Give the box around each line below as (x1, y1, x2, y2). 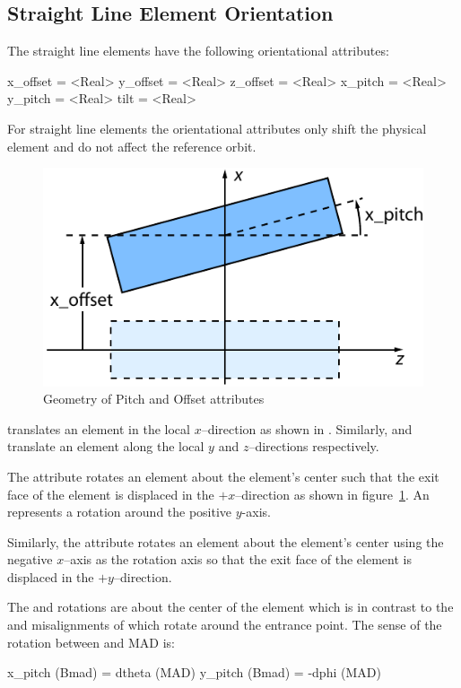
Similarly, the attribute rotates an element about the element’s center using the (7, 532, 444, 551)
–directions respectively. (248, 437, 379, 456)
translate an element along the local (7, 437, 204, 456)
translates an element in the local (7, 419, 190, 438)
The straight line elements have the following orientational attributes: (7, 41, 389, 60)
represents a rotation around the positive (7, 502, 232, 521)
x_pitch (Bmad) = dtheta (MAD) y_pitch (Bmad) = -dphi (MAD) (7, 663, 381, 682)
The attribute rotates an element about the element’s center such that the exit (7, 466, 439, 485)
